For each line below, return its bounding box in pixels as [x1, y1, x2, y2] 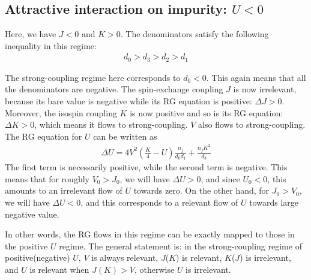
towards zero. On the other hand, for [133, 184, 270, 197]
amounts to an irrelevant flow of [5, 184, 122, 197]
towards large [249, 196, 298, 208]
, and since [201, 172, 240, 185]
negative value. [5, 207, 59, 220]
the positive [5, 239, 48, 252]
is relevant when [29, 263, 89, 275]
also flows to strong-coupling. [198, 118, 306, 131]
